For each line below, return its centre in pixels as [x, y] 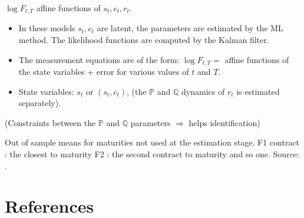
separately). [40, 103]
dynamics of [203, 91]
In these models [47, 28]
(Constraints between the [50, 122]
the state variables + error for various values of [104, 72]
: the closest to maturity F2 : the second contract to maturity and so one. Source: [152, 154]
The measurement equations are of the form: [99, 59]
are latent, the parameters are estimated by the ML [190, 28]
